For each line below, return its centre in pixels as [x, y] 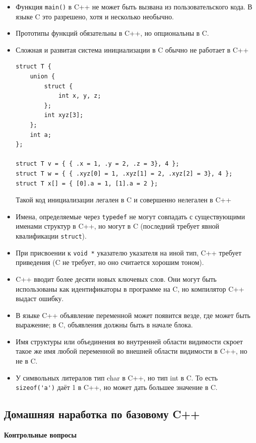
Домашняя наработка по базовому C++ [102, 414]
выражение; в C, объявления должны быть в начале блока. [104, 325]
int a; [41, 135]
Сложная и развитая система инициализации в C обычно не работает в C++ [132, 49]
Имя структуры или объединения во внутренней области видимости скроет [129, 341]
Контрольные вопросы [40, 435]
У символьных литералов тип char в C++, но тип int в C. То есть [117, 377]
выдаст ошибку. [40, 298]
